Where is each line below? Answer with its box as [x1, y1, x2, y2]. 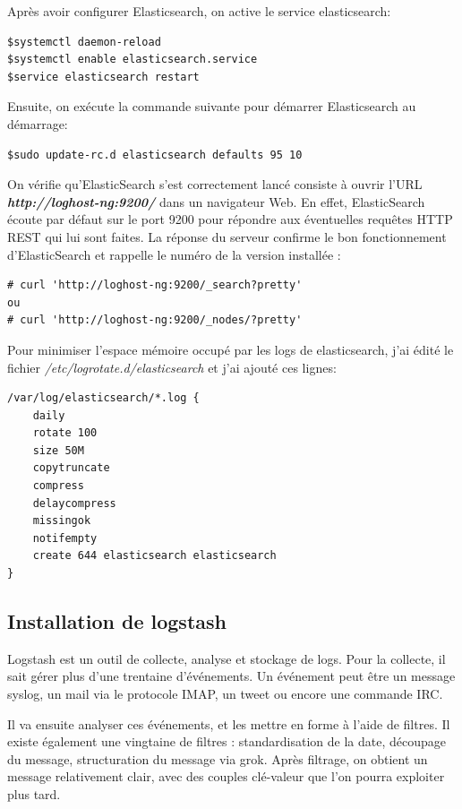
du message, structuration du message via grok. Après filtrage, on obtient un [7, 749, 428, 768]
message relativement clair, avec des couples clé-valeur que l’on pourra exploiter [7, 767, 445, 786]
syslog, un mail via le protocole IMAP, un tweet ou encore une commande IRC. [7, 684, 443, 703]
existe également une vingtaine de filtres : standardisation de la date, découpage [7, 732, 446, 751]
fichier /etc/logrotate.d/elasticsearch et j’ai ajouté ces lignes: [7, 357, 337, 376]
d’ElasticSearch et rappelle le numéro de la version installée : [7, 245, 341, 263]
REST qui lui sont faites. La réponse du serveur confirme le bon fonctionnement [7, 227, 447, 245]
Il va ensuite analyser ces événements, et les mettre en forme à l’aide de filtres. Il [7, 714, 450, 733]
